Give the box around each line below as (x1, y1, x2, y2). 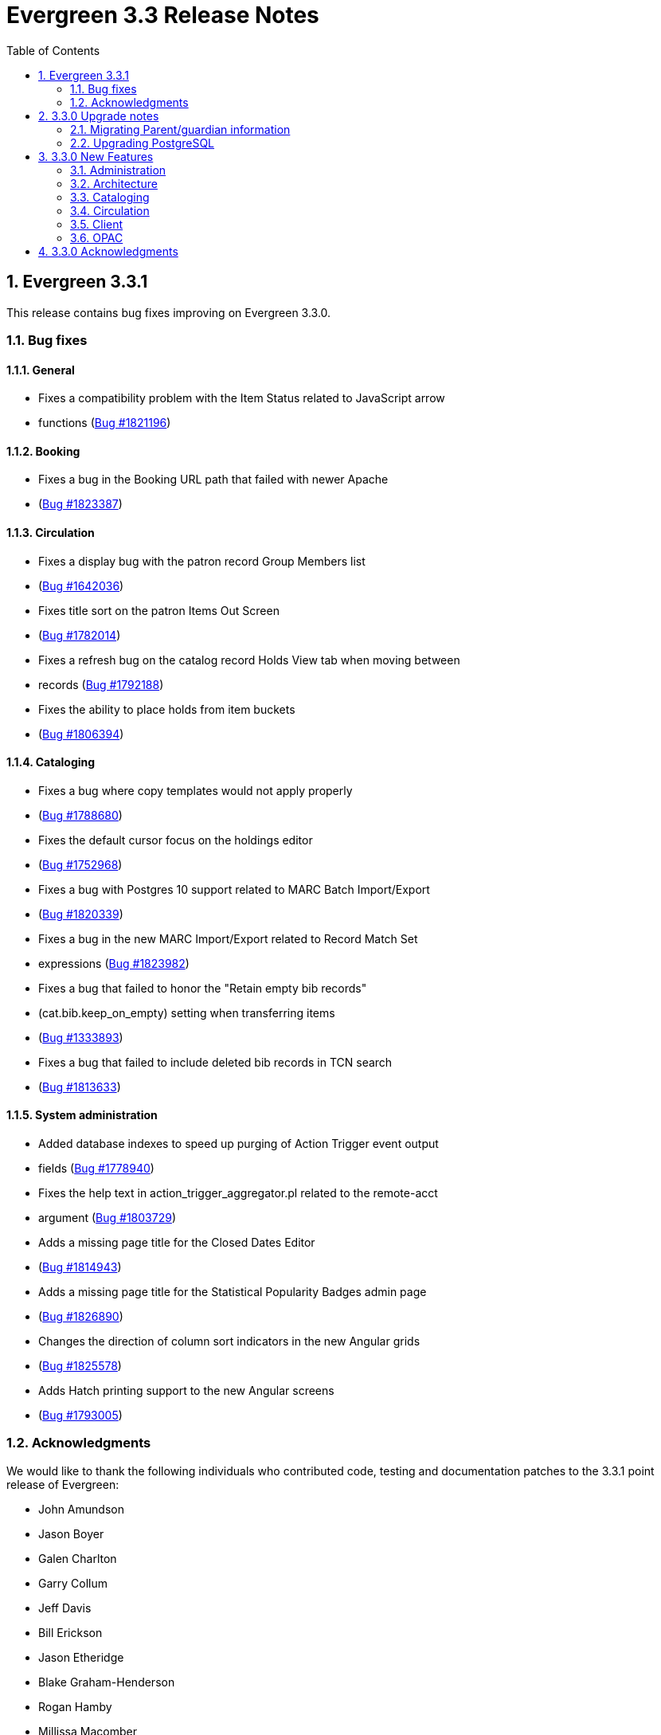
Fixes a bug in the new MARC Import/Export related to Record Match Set (38, 931, 418, 946)
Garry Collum (38, 1576, 108, 1590)
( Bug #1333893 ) (38, 1030, 123, 1044)
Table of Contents (6, 43, 100, 57)
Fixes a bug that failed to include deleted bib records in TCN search (38, 1055, 393, 1069)
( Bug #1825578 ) (38, 1359, 122, 1373)
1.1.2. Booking (6, 444, 80, 458)
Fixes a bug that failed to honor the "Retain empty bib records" (38, 981, 367, 995)
